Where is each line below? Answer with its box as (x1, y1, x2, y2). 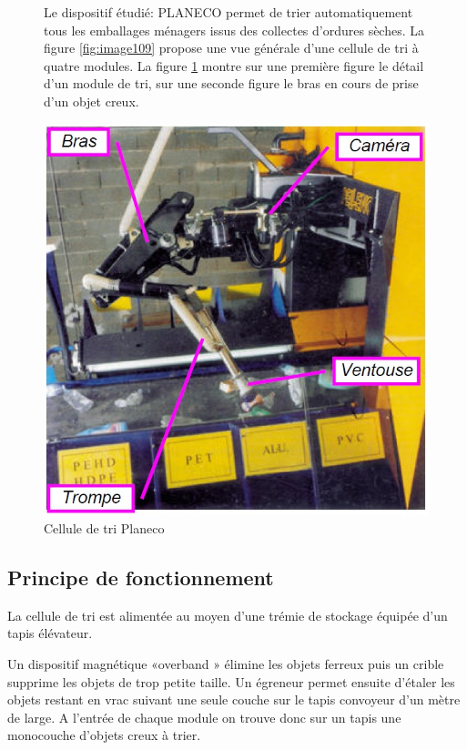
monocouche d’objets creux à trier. (7, 725, 201, 745)
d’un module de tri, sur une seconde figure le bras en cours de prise (44, 74, 419, 93)
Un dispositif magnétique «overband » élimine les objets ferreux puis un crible (7, 654, 444, 674)
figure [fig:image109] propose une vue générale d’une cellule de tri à (44, 38, 419, 57)
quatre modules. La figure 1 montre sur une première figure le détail (44, 56, 424, 75)
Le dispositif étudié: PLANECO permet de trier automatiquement (44, 3, 413, 21)
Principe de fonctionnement (7, 563, 274, 592)
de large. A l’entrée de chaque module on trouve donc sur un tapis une (7, 707, 401, 726)
